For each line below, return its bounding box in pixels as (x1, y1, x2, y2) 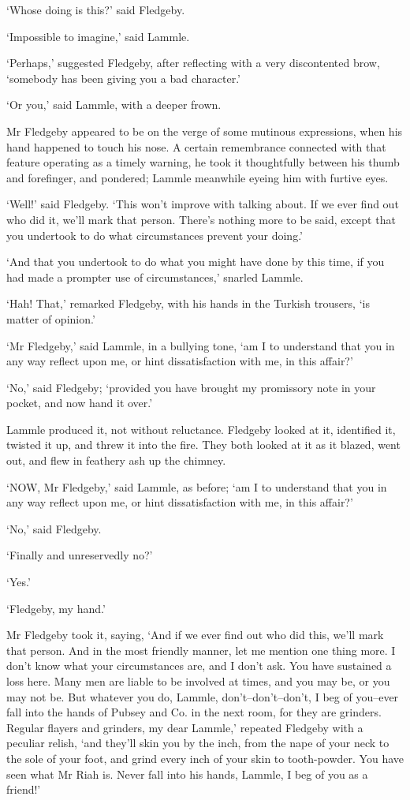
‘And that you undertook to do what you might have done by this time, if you (6, 253, 385, 270)
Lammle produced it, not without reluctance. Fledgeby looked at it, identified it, (6, 421, 396, 437)
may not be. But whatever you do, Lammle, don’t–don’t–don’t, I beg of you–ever (6, 688, 399, 705)
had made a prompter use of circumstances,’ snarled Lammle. (6, 268, 304, 285)
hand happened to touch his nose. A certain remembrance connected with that (6, 138, 386, 155)
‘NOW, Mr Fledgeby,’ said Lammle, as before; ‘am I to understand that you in (6, 478, 387, 495)
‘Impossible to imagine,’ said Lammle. (6, 28, 190, 44)
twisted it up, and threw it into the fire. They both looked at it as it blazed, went (6, 436, 401, 453)
